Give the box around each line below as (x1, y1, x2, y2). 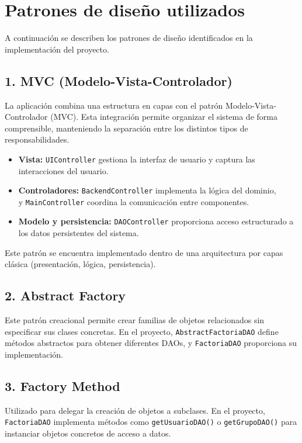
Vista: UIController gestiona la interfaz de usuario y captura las (18, 153, 255, 165)
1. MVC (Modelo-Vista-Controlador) (5, 71, 232, 89)
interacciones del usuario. (18, 164, 109, 176)
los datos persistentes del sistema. (18, 227, 139, 239)
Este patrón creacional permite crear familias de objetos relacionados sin (5, 314, 265, 326)
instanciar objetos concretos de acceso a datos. (5, 427, 171, 439)
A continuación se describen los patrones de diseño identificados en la (5, 32, 253, 44)
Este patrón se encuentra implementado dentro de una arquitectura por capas (5, 246, 283, 258)
